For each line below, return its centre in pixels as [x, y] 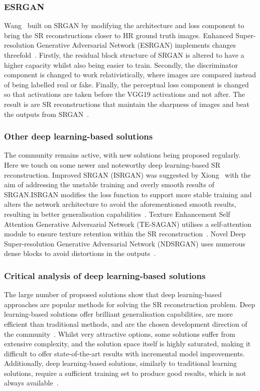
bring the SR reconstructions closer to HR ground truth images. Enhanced [119, 35]
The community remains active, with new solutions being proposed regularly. [122, 155]
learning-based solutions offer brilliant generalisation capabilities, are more [118, 314]
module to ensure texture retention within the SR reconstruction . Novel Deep [125, 234]
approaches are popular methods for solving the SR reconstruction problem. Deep [130, 304]
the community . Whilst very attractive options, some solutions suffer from [120, 334]
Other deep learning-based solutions [79, 136]
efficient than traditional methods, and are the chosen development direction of [126, 323]
